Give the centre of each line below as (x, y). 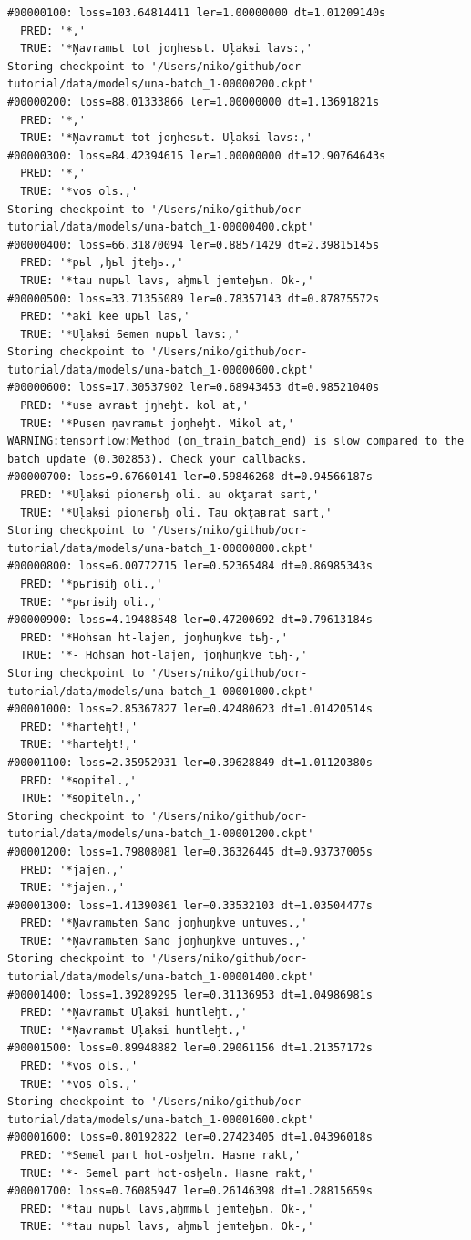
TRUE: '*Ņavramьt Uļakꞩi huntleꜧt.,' (134, 1030)
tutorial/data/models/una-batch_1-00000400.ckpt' (161, 227)
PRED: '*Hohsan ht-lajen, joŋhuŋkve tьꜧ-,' (154, 637)
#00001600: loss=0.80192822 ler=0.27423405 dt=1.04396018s (190, 1138)
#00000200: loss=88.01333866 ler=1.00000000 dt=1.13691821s (194, 102)
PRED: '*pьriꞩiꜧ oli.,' (92, 584)
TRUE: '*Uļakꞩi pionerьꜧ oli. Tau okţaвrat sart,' (176, 512)
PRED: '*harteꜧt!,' (79, 727)
